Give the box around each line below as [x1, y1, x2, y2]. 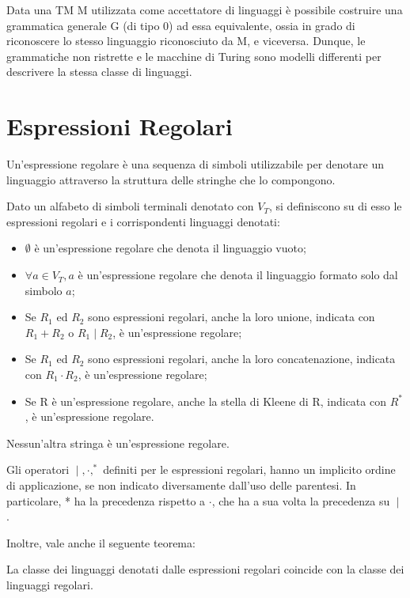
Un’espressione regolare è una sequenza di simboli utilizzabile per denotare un [6, 156, 384, 172]
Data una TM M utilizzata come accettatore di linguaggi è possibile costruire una [6, 2, 403, 17]
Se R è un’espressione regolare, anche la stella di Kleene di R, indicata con [25, 392, 386, 409]
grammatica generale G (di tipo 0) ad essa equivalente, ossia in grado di [6, 17, 355, 33]
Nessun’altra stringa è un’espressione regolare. [6, 434, 230, 451]
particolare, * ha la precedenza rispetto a [6, 492, 206, 509]
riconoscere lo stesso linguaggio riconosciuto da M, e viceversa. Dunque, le [6, 32, 366, 49]
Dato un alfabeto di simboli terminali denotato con [6, 198, 254, 214]
